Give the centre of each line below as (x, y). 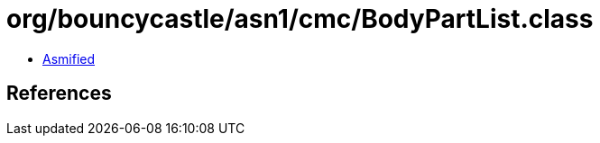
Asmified (69, 58)
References (59, 94)
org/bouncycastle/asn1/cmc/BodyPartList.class (300, 19)
